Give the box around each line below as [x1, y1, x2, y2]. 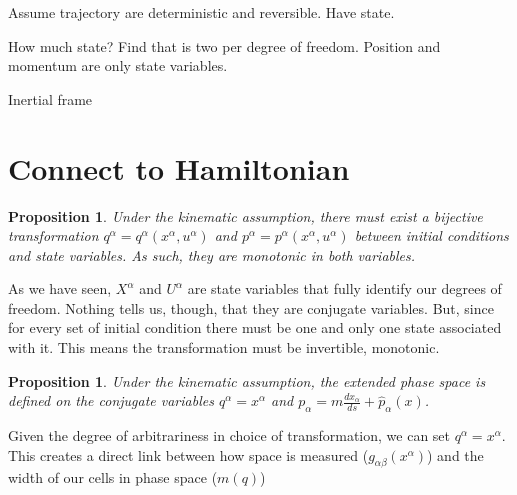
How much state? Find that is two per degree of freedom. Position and [8, 35, 441, 56]
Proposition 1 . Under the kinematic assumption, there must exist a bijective [8, 205, 483, 226]
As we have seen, [8, 278, 112, 299]
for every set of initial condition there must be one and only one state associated [8, 317, 502, 338]
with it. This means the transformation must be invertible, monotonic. [8, 337, 440, 358]
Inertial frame [8, 88, 93, 109]
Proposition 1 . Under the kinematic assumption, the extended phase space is [8, 370, 486, 391]
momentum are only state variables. [8, 55, 228, 76]
